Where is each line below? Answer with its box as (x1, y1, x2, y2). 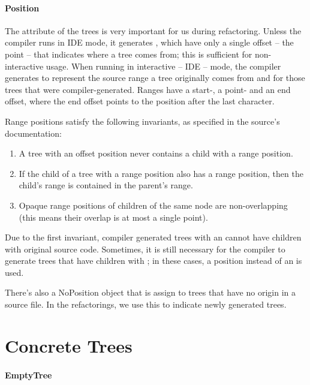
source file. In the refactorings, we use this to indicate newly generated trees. (5, 298, 287, 311)
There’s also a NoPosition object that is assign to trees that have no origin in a (5, 286, 296, 299)
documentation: (5, 127, 62, 139)
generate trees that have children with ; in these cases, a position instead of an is (5, 254, 302, 267)
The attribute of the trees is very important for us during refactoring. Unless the (5, 24, 302, 37)
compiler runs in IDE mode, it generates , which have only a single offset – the (5, 36, 294, 49)
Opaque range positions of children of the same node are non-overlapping (19, 198, 288, 211)
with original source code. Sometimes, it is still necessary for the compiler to (5, 242, 285, 255)
